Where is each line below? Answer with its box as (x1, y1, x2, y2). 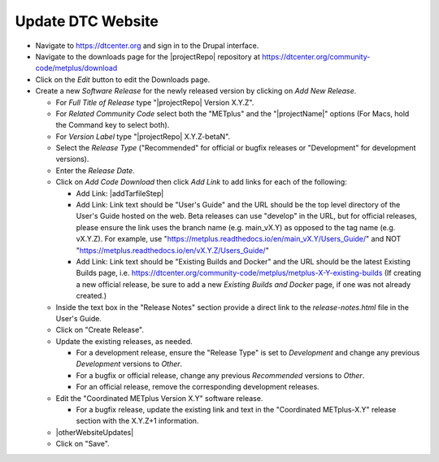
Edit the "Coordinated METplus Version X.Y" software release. (55, 393, 263, 403)
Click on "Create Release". (55, 325, 144, 335)
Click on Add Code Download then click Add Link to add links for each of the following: (55, 177, 347, 187)
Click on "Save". (55, 439, 110, 449)
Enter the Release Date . (55, 165, 136, 175)
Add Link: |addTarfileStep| (76, 188, 164, 198)
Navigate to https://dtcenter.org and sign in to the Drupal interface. (35, 41, 259, 50)
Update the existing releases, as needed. (55, 336, 193, 346)
